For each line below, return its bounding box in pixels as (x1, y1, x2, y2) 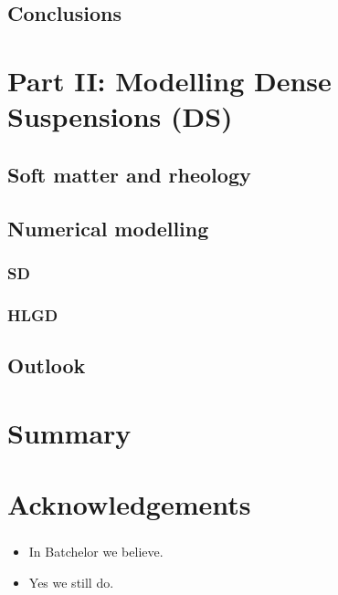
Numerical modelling (7, 214, 209, 242)
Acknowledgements (7, 485, 251, 522)
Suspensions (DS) (7, 98, 233, 135)
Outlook (7, 350, 86, 379)
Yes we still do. (28, 572, 114, 591)
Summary (7, 413, 132, 451)
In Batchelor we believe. (28, 542, 164, 561)
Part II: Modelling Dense (7, 61, 332, 99)
